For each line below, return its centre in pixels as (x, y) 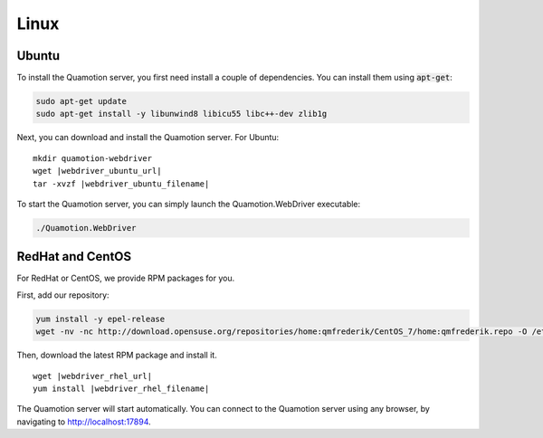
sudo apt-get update (81, 101)
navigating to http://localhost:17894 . (84, 422)
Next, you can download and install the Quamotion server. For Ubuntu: (148, 138)
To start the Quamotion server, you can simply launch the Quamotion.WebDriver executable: (189, 204)
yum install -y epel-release (100, 319)
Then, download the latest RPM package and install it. (117, 355)
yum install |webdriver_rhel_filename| (121, 389)
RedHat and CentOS (74, 257)
